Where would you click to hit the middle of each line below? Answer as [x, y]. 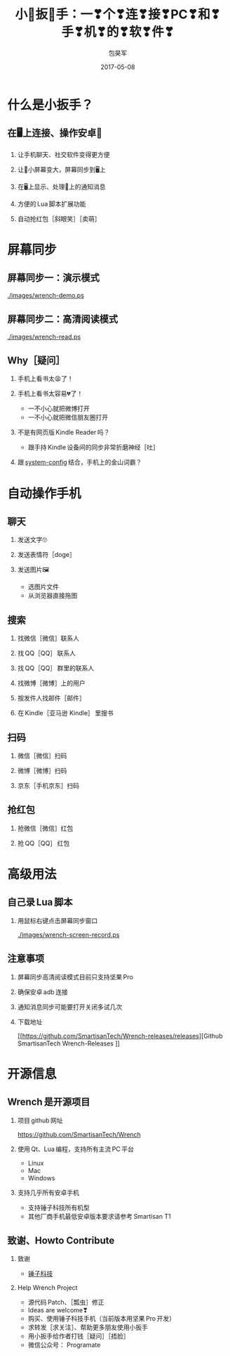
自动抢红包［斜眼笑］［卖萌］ [59, 218]
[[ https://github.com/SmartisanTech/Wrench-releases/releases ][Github [120, 1036]
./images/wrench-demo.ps [46, 295]
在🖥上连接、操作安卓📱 [55, 133]
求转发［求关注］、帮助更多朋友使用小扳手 [88, 1327]
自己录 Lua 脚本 [40, 902]
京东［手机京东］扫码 [48, 785]
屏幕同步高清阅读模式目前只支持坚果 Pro [75, 977]
